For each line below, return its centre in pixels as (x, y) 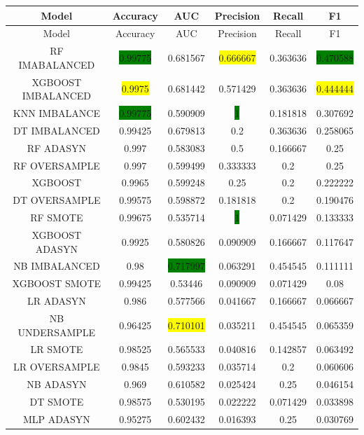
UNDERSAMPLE (57, 332)
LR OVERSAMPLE (57, 367)
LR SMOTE (57, 349)
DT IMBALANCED (56, 130)
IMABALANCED (57, 64)
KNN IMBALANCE (56, 113)
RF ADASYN (56, 147)
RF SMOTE (57, 217)
